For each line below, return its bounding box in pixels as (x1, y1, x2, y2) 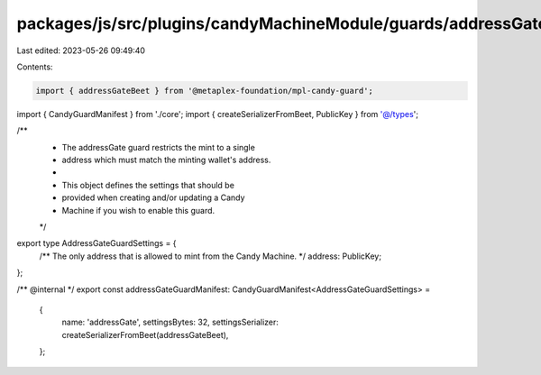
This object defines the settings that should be (61, 179, 234, 190)
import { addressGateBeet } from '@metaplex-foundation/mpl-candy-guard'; (35, 86, 374, 96)
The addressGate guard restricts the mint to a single (61, 142, 256, 152)
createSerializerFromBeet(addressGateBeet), (61, 329, 229, 340)
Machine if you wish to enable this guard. (61, 205, 215, 215)
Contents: (16, 61, 53, 72)
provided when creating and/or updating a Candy (61, 192, 245, 203)
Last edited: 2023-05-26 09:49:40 (16, 45, 146, 56)
